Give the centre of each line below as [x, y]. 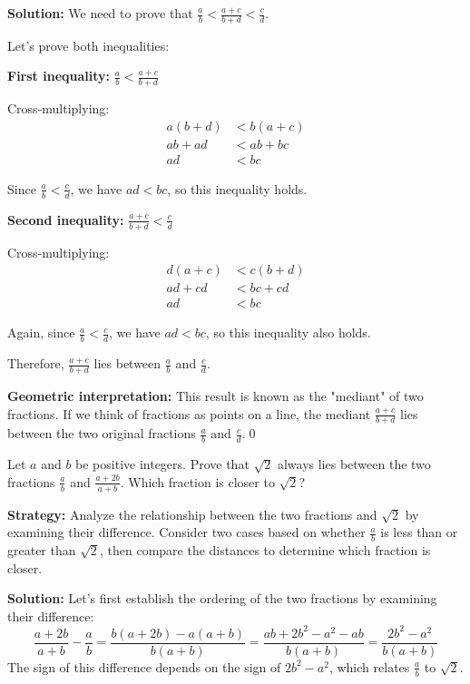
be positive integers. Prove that [162, 464]
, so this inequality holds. [237, 188]
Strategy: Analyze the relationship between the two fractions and [192, 514]
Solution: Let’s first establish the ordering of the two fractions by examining [222, 598]
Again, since [41, 332]
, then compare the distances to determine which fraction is [265, 550]
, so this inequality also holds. [288, 332]
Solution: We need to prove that [100, 13]
